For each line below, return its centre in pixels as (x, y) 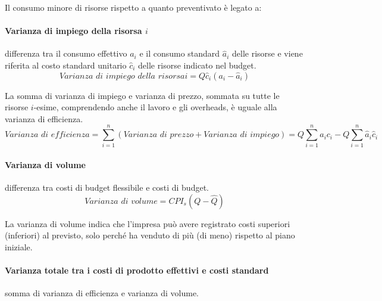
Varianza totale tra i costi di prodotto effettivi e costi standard (137, 270)
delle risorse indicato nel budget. (197, 65)
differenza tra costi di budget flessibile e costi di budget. (107, 187)
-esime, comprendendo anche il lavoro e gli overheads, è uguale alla (155, 107)
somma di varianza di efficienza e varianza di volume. (102, 293)
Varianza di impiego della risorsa (73, 31)
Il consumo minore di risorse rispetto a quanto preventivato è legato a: (133, 7)
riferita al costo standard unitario (66, 65)
